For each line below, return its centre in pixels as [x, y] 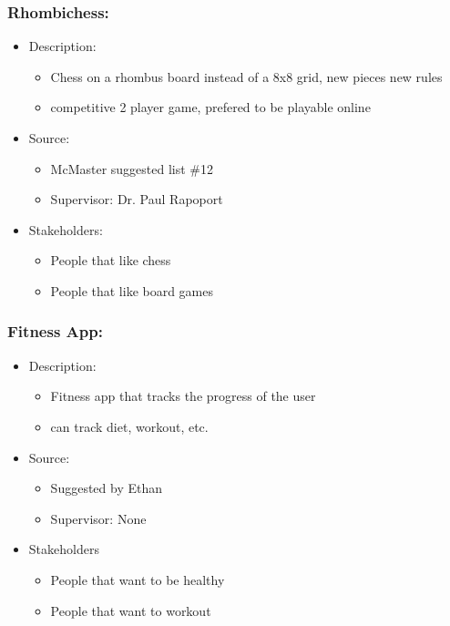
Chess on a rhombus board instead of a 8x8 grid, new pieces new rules [246, 76]
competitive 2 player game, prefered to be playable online [210, 107]
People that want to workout [131, 610]
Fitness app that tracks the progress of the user [183, 396]
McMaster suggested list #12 [132, 168]
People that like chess [111, 260]
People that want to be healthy [138, 579]
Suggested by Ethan [106, 488]
